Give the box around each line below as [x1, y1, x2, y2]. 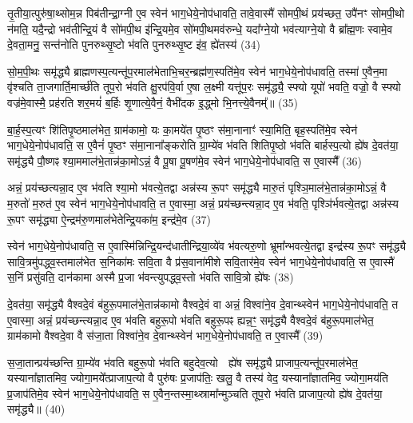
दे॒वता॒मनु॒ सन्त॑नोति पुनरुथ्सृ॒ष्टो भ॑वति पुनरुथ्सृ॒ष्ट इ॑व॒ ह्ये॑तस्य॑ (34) [7, 36, 260, 53]
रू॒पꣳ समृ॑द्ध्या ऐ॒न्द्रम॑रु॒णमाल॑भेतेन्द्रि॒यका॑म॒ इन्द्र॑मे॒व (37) [7, 210, 211, 227]
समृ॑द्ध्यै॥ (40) [7, 401, 66, 417]
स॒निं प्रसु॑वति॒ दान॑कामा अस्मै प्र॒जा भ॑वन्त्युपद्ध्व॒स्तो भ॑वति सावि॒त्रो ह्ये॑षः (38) [7, 269, 294, 285]
